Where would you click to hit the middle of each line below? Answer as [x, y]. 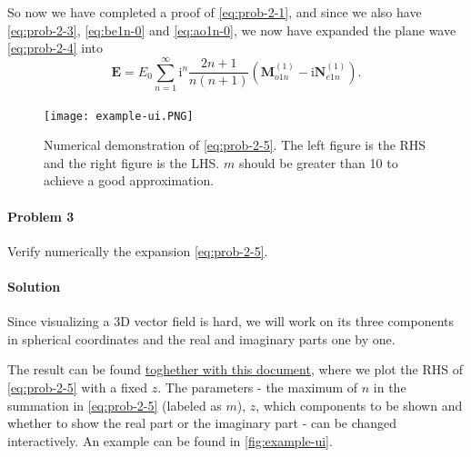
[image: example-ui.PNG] [119, 116]
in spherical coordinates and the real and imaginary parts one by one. [201, 338]
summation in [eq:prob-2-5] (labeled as [115, 405]
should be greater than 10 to [318, 162]
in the [390, 387]
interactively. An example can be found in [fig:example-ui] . [170, 440]
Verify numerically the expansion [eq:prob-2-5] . [138, 250]
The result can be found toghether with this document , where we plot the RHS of [235, 369]
